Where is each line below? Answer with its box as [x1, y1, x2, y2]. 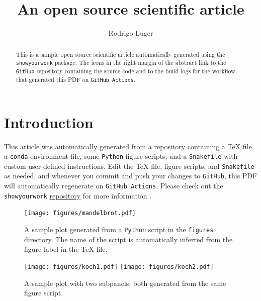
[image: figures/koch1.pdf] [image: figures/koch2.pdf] [24, 263, 214, 270]
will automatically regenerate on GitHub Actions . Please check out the [4, 180, 223, 191]
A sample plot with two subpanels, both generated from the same [24, 277, 226, 288]
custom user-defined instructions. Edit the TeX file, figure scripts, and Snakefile [4, 160, 254, 171]
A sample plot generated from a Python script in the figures [24, 224, 214, 235]
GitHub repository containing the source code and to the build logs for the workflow [16, 67, 235, 75]
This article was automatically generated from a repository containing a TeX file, [4, 141, 254, 151]
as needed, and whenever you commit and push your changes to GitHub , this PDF [4, 170, 257, 181]
